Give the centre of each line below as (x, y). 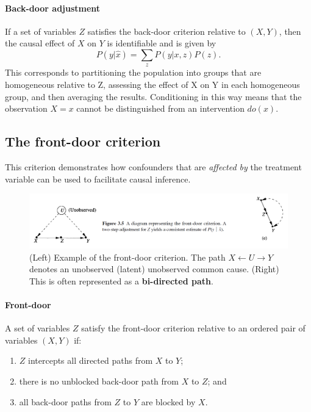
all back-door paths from (65, 401)
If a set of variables (41, 31)
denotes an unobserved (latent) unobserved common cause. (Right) (154, 269)
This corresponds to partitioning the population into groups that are (133, 72)
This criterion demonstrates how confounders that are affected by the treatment (153, 166)
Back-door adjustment (53, 8)
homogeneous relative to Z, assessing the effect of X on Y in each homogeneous (152, 84)
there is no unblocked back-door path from (99, 381)
